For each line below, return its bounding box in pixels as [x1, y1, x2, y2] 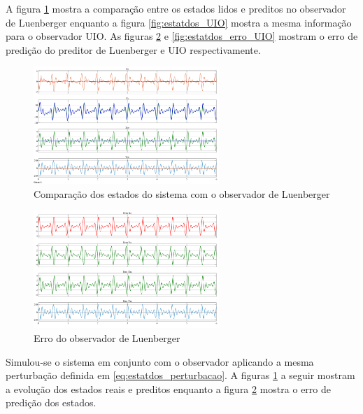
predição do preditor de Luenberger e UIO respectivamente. [6, 42, 261, 57]
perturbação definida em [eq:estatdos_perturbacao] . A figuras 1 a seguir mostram [6, 368, 355, 383]
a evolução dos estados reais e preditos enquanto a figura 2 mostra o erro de [6, 381, 331, 396]
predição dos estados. [6, 395, 97, 410]
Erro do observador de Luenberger [34, 331, 180, 345]
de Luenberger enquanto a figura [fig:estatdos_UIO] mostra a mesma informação [6, 15, 352, 29]
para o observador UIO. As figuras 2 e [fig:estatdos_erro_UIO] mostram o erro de [6, 29, 358, 43]
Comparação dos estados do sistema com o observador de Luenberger [34, 186, 330, 201]
